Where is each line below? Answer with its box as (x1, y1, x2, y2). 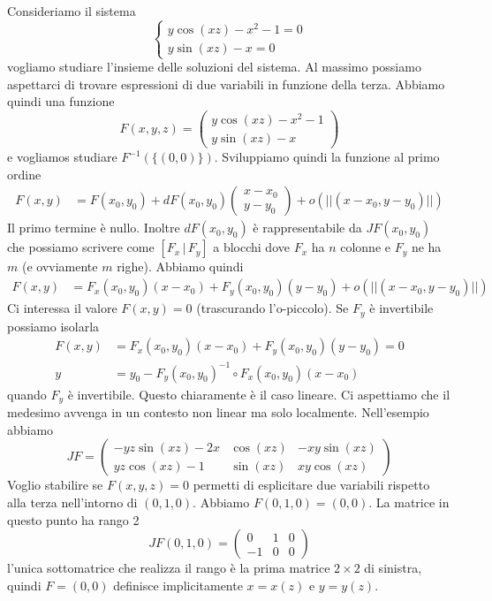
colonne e (340, 238, 390, 256)
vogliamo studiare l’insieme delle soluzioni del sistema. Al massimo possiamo (7, 57, 421, 76)
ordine (7, 164, 42, 183)
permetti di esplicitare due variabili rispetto (193, 475, 430, 494)
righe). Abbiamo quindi (117, 257, 244, 276)
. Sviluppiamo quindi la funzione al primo (214, 148, 440, 166)
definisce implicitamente (113, 575, 243, 594)
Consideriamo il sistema (7, 2, 136, 19)
